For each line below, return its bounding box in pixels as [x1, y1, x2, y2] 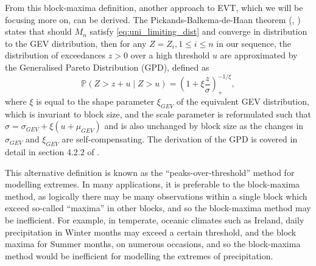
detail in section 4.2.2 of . [5, 145, 100, 158]
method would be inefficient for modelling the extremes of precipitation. [5, 249, 273, 262]
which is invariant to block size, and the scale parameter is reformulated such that [5, 107, 311, 120]
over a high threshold [130, 49, 210, 61]
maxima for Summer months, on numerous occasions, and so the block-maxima [5, 237, 301, 250]
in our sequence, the [216, 37, 291, 49]
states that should [5, 25, 72, 38]
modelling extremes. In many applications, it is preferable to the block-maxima [5, 178, 300, 191]
